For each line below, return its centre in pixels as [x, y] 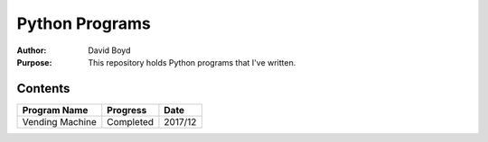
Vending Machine [59, 121]
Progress [127, 110]
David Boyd [109, 50]
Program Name [55, 110]
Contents [43, 89]
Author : [32, 50]
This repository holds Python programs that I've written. [192, 62]
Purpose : [34, 62]
